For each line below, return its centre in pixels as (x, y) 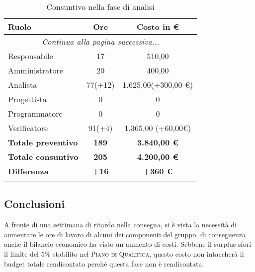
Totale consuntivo (43, 157)
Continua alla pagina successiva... (100, 41)
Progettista (27, 99)
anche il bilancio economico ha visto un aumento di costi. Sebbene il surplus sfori (128, 244)
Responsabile (31, 56)
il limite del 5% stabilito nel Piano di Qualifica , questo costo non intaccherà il (124, 253)
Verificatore (28, 128)
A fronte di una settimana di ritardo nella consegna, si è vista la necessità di (121, 225)
